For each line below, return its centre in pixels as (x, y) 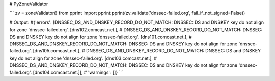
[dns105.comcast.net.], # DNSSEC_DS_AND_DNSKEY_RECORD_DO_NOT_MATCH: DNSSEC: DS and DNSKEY (147, 51)
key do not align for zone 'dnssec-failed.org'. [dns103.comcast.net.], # (83, 58)
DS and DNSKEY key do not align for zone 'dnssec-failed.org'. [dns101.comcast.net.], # (101, 37)
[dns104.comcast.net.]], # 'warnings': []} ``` (78, 72)
